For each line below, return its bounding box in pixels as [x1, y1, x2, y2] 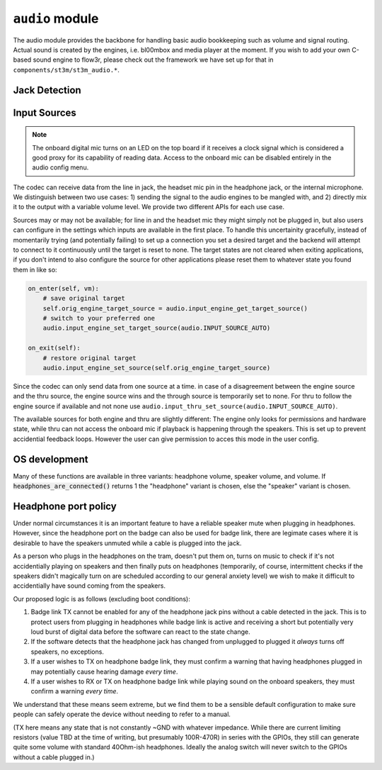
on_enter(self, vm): [28, 284, 99, 292]
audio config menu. [32, 163, 89, 172]
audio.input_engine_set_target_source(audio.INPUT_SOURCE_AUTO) [42, 324, 271, 333]
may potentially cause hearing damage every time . [30, 667, 178, 676]
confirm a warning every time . [30, 687, 119, 696]
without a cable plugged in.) [13, 752, 95, 761]
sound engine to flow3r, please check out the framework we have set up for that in [33, 55, 274, 64]
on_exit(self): [28, 344, 81, 352]
